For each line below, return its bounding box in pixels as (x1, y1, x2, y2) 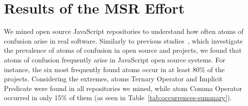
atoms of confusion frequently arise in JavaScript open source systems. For (4, 54, 226, 64)
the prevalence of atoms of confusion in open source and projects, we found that (4, 45, 242, 55)
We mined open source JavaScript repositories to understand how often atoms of (4, 26, 244, 36)
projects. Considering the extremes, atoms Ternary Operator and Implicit (4, 74, 223, 84)
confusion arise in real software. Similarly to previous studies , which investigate (4, 35, 243, 45)
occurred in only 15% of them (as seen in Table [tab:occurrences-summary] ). (4, 92, 232, 103)
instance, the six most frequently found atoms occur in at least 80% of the (4, 64, 225, 74)
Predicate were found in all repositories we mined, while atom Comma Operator (4, 83, 242, 93)
